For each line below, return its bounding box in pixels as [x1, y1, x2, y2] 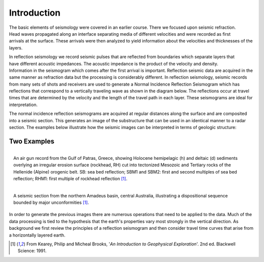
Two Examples [9, 137, 55, 145]
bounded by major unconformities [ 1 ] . [13, 199, 89, 205]
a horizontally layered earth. [9, 232, 66, 238]
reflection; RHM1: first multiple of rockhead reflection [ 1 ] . [13, 175, 128, 181]
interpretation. [9, 102, 38, 108]
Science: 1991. [18, 248, 47, 254]
